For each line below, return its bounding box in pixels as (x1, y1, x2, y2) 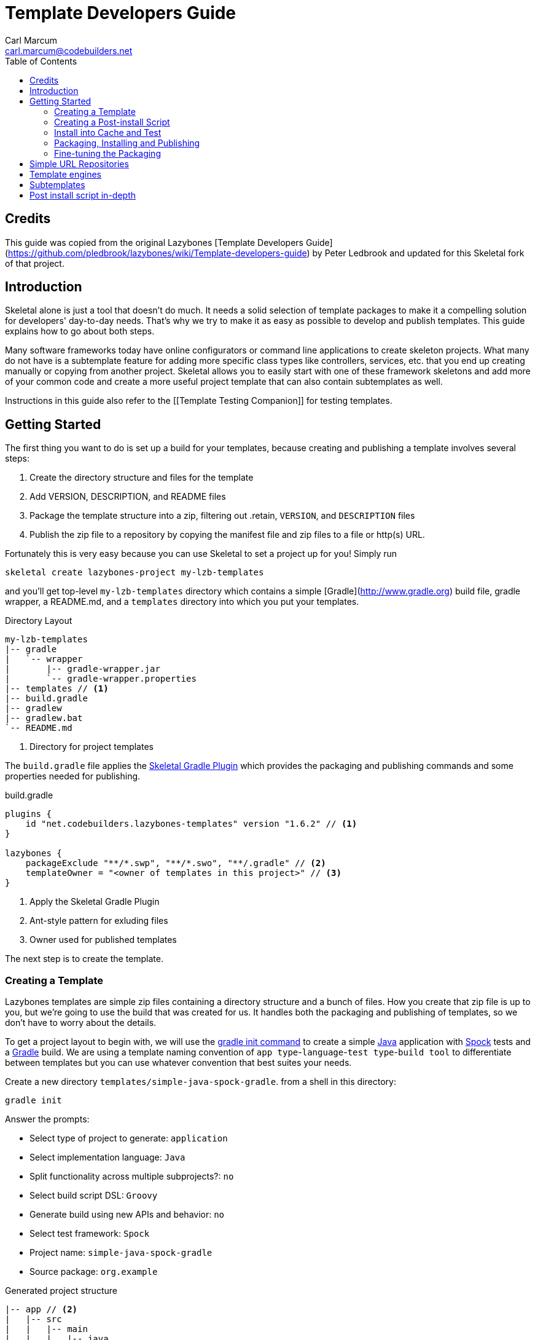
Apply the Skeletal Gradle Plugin (29, 896, 160, 907)
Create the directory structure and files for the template (29, 472, 254, 483)
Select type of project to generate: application (29, 1133, 228, 1144)
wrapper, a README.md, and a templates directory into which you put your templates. (5, 596, 359, 607)
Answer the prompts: (5, 1114, 90, 1125)
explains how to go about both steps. (5, 326, 155, 337)
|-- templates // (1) (5, 684, 109, 694)
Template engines (29, 168, 101, 179)
